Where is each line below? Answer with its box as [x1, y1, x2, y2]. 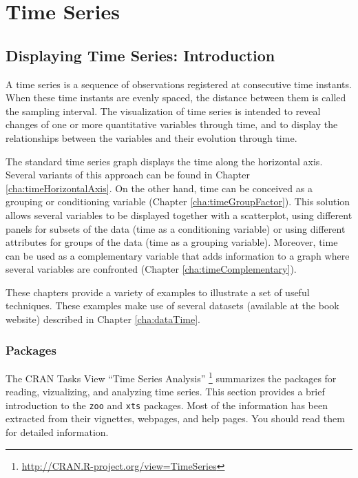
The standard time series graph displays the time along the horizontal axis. [6, 154, 323, 168]
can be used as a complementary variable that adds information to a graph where [6, 248, 350, 262]
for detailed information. [6, 424, 109, 439]
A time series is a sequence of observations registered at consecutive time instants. [6, 76, 352, 91]
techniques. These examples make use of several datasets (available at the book [6, 298, 339, 313]
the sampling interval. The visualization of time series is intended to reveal [6, 103, 321, 118]
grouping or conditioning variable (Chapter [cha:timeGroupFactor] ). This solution [6, 194, 350, 209]
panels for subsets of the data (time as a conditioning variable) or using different [6, 221, 346, 236]
